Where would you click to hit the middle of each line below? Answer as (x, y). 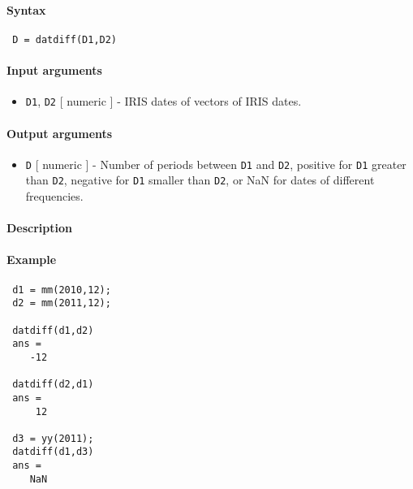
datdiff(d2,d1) (53, 385)
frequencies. (54, 196)
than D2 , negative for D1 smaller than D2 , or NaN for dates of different (200, 180)
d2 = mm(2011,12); (62, 303)
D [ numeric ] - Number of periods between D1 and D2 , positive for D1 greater (216, 164)
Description (40, 228)
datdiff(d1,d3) (53, 452)
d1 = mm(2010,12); (62, 290)
